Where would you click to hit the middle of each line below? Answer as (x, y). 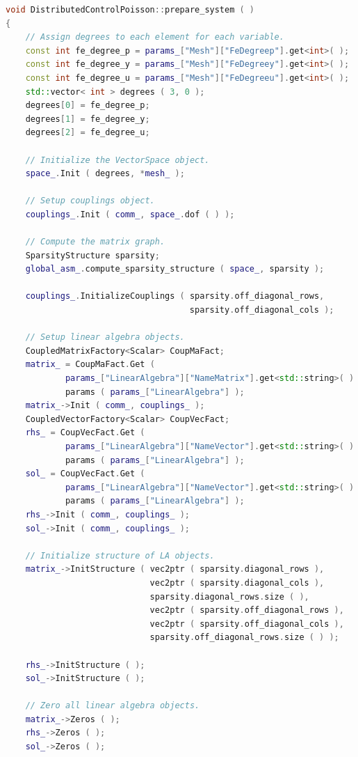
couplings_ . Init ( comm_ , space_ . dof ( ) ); (130, 214)
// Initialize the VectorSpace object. (117, 160)
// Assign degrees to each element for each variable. (155, 37)
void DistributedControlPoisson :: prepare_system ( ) (130, 10)
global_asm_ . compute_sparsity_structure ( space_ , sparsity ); (175, 269)
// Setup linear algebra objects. (105, 337)
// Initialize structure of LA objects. (120, 555)
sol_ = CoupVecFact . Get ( (85, 474)
